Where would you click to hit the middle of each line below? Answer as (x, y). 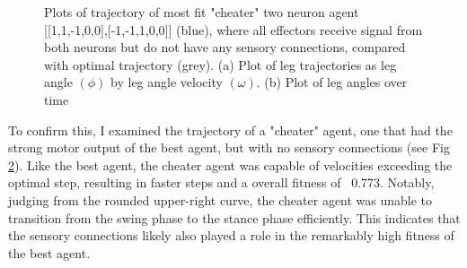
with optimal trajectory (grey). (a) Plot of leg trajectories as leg (220, 64)
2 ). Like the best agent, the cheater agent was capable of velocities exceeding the (230, 164)
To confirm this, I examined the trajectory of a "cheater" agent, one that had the (230, 130)
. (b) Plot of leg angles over (332, 82)
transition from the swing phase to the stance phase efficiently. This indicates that (234, 217)
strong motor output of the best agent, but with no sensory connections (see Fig (229, 147)
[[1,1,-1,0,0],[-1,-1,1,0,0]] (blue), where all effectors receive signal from (233, 29)
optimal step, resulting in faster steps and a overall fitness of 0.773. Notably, (221, 182)
